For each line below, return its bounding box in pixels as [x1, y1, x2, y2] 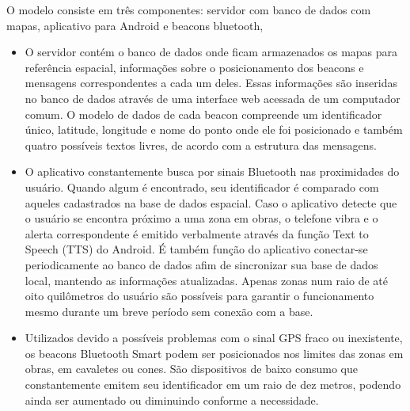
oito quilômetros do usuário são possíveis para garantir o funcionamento [25, 287, 374, 304]
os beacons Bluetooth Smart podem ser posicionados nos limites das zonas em [25, 344, 404, 361]
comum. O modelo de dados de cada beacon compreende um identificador [25, 105, 382, 122]
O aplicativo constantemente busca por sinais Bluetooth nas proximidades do [25, 163, 400, 180]
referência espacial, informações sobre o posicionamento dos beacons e [25, 59, 364, 75]
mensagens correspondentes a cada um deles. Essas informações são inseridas [25, 74, 397, 91]
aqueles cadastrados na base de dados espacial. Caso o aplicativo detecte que [25, 194, 397, 211]
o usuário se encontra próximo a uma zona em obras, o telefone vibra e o [25, 210, 378, 226]
